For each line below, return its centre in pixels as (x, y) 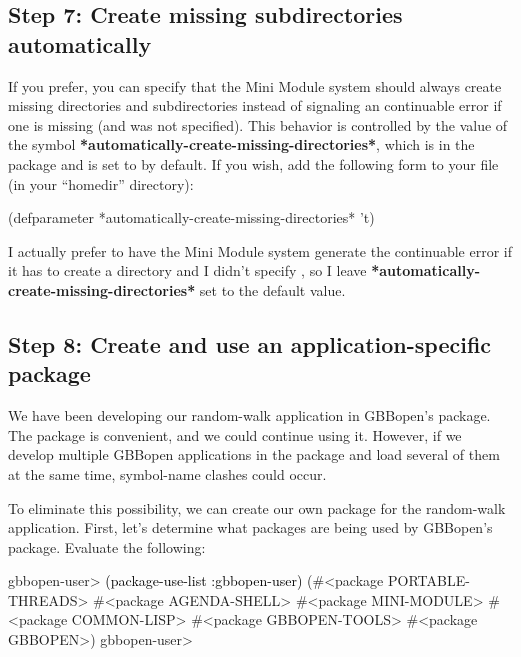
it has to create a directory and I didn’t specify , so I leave (187, 270)
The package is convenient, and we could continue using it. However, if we (235, 434)
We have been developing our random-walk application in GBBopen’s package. (249, 415)
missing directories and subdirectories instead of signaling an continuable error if (255, 105)
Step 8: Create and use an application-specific (250, 343)
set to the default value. (272, 289)
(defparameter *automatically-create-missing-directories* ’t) (191, 217)
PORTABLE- (428, 580)
